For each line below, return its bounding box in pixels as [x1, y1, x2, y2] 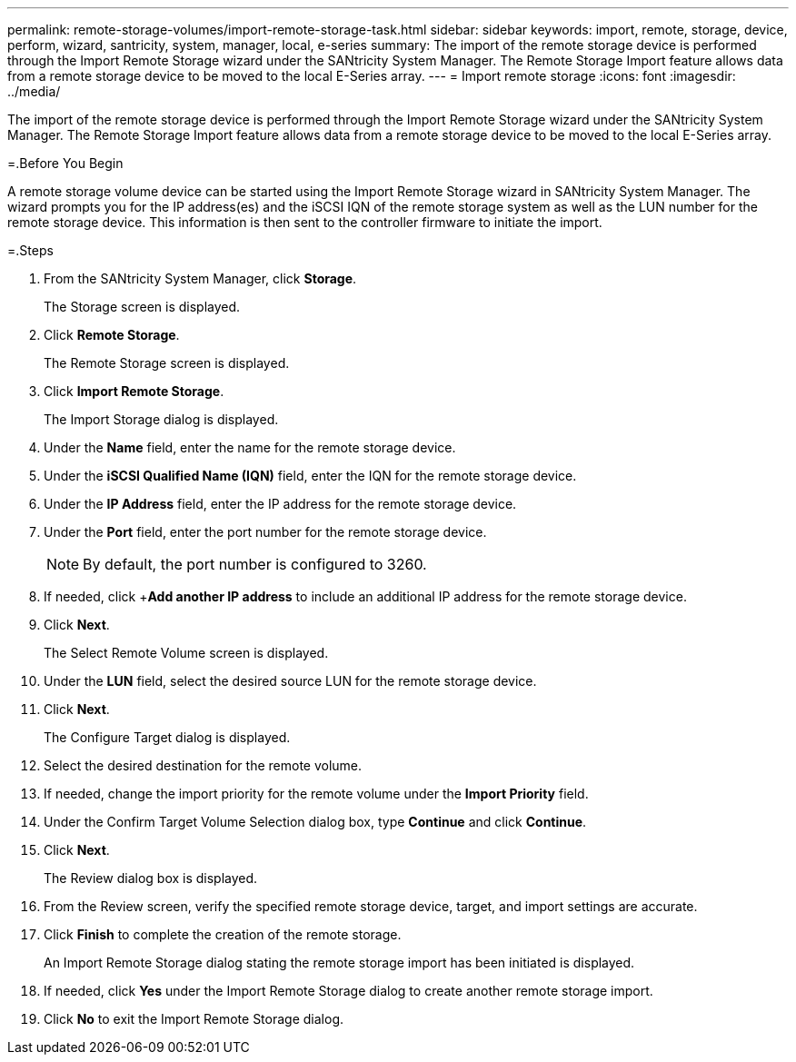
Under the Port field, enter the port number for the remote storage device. [44, 524, 487, 540]
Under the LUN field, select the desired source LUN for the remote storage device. [44, 673, 537, 689]
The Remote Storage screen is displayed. [44, 355, 290, 371]
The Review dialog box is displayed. [44, 870, 258, 886]
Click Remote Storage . [44, 327, 180, 342]
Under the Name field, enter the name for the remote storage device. [44, 440, 456, 455]
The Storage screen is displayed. [44, 299, 241, 314]
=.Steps [7, 243, 54, 258]
